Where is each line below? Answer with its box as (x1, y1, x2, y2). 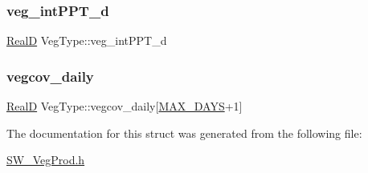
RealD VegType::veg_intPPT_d (6, 32, 167, 49)
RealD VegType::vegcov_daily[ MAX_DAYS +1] (6, 98, 243, 115)
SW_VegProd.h (6, 151, 85, 168)
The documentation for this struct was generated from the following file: (6, 124, 362, 141)
